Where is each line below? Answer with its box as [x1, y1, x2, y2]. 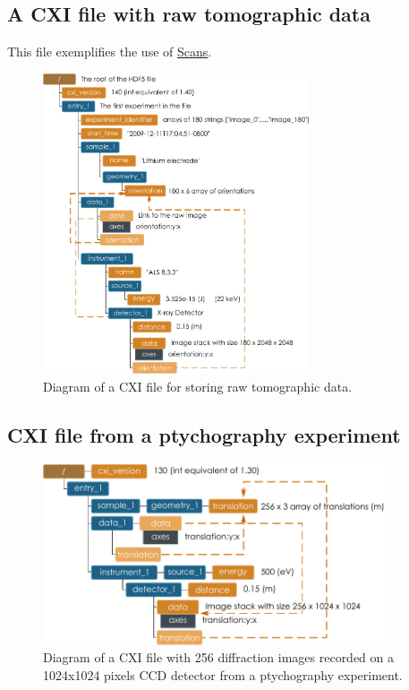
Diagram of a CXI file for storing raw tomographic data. [43, 376, 353, 395]
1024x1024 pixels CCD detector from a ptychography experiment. [43, 665, 403, 684]
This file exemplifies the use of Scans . [7, 42, 212, 61]
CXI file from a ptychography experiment [7, 420, 401, 448]
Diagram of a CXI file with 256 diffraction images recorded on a [43, 648, 395, 667]
